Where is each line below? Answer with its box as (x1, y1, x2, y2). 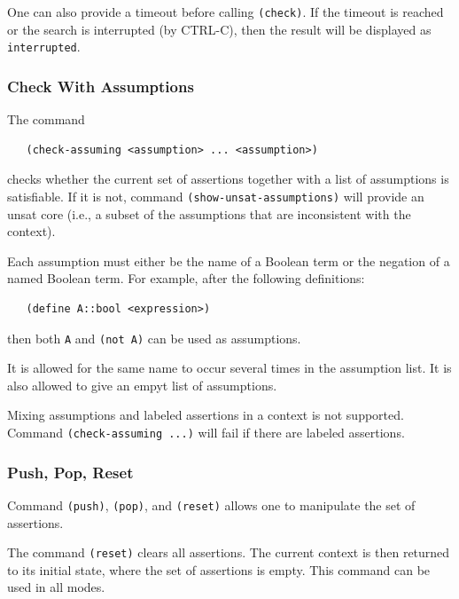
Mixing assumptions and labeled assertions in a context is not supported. (7, 406, 404, 424)
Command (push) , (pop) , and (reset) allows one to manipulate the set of (7, 495, 416, 514)
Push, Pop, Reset (7, 461, 134, 483)
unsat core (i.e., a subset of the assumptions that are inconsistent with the (7, 204, 411, 223)
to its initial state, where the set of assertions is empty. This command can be (7, 560, 431, 579)
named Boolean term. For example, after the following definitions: (7, 269, 365, 288)
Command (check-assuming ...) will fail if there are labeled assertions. (7, 422, 405, 441)
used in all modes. (7, 578, 105, 596)
